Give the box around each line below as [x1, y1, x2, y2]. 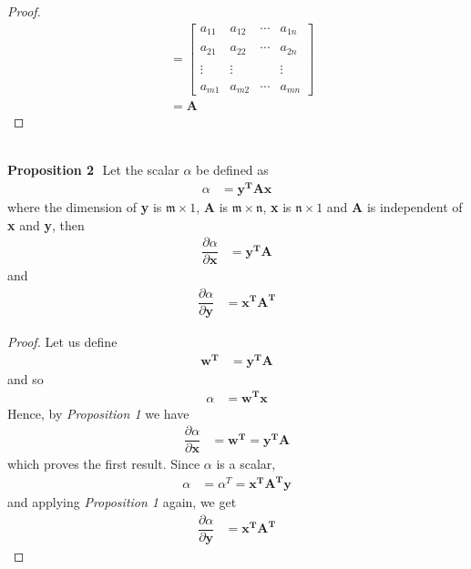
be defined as [196, 160, 269, 179]
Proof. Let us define [7, 332, 118, 351]
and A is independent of [326, 198, 463, 217]
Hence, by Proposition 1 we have [7, 403, 189, 422]
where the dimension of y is [7, 198, 162, 217]
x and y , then [7, 215, 85, 234]
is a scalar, [216, 454, 276, 473]
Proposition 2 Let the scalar [7, 160, 179, 179]
